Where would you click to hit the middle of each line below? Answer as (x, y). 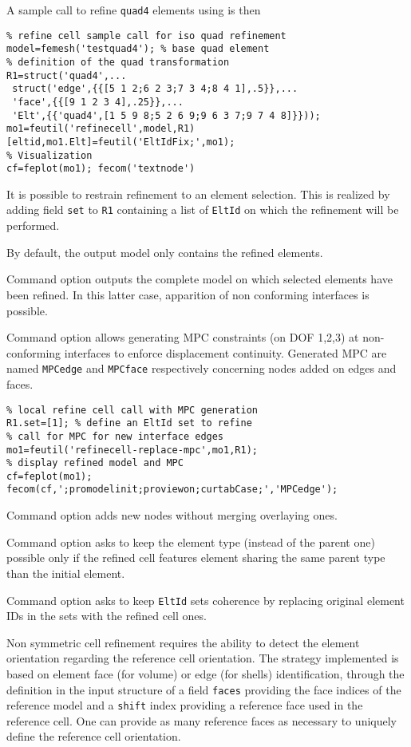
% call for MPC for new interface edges (115, 436)
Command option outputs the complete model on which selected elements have (200, 279)
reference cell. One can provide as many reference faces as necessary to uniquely (202, 720)
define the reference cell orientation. (94, 736)
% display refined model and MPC (95, 463)
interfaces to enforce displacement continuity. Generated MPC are (225, 352)
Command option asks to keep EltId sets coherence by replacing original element (205, 600)
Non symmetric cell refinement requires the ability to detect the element (183, 642)
